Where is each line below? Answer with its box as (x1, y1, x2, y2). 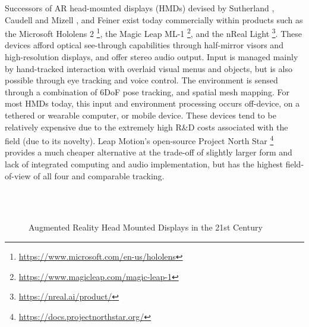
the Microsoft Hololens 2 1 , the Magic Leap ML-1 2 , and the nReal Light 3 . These (5, 26, 302, 39)
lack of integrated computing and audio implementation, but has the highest (5, 158, 283, 170)
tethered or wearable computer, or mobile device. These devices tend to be (5, 109, 276, 121)
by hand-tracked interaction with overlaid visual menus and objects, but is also (5, 62, 292, 74)
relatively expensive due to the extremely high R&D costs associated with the (5, 120, 288, 133)
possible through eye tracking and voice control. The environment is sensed (5, 74, 278, 86)
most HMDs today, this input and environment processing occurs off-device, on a (5, 97, 300, 110)
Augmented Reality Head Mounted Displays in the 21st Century (29, 221, 263, 233)
